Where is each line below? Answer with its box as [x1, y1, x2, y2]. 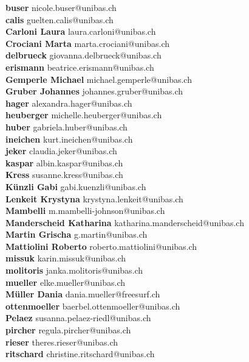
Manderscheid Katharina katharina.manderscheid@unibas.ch [5, 216, 244, 229]
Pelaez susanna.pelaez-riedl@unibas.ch [5, 311, 151, 324]
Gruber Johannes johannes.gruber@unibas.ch [5, 85, 183, 98]
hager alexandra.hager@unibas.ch [5, 96, 132, 109]
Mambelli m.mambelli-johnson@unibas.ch [5, 204, 165, 217]
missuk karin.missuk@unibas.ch [5, 252, 126, 264]
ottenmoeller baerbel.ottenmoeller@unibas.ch [5, 299, 180, 312]
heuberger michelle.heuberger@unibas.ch [5, 108, 162, 121]
